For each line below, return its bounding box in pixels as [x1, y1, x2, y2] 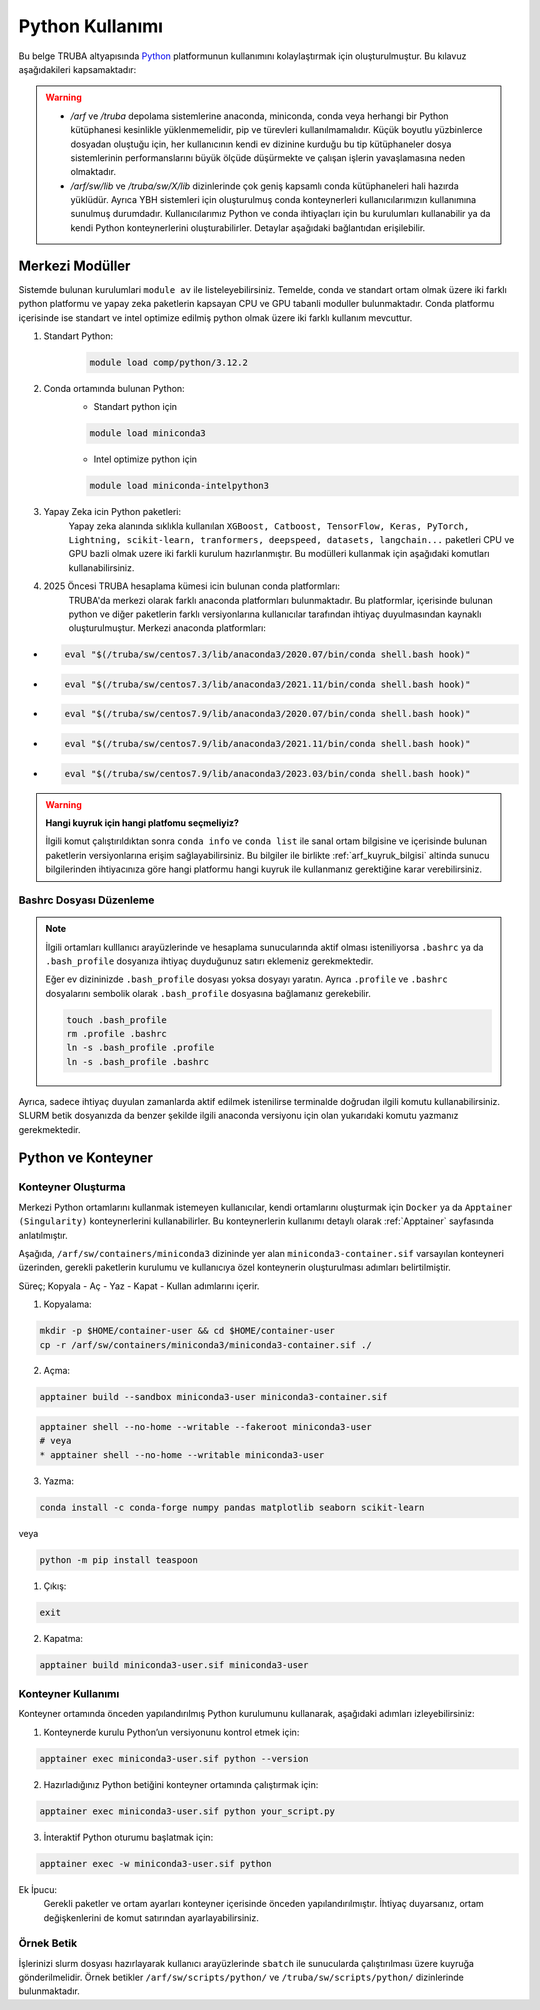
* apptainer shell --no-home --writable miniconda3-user [39, 1449, 325, 1460]
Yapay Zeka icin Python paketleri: [43, 506, 182, 518]
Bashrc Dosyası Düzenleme [18, 893, 155, 907]
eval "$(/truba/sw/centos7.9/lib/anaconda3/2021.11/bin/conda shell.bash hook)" [64, 738, 471, 750]
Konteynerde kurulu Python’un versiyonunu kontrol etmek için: [43, 1726, 300, 1738]
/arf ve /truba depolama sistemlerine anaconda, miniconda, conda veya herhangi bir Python [70, 110, 449, 122]
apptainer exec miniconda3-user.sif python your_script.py [39, 1805, 335, 1817]
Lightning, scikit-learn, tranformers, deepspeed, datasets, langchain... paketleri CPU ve [68, 534, 515, 545]
